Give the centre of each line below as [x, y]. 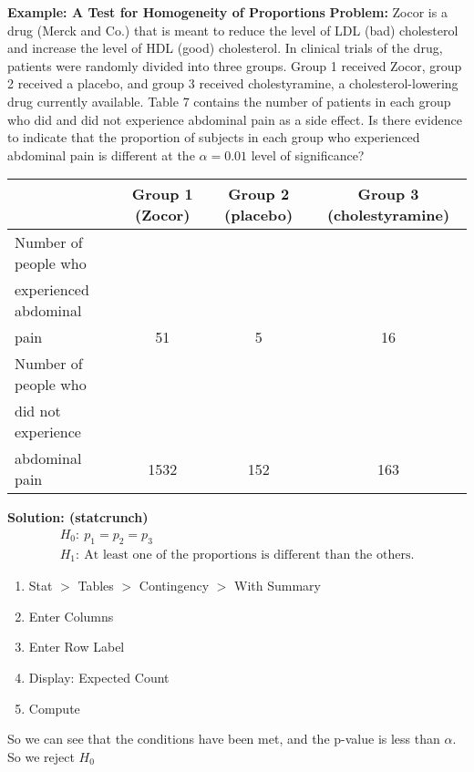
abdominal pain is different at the [101, 154]
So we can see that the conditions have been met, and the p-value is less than [224, 739]
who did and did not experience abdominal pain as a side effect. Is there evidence [235, 119]
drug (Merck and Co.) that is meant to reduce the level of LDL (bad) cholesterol [233, 30]
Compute [54, 708]
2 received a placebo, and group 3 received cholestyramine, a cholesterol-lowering [233, 83]
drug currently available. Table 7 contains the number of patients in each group [229, 101]
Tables [96, 586]
